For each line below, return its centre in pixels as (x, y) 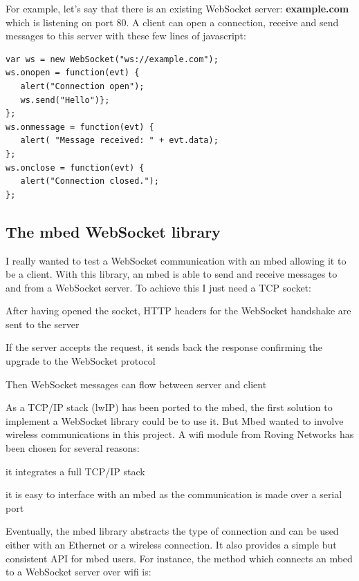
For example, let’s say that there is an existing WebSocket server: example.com (177, 8)
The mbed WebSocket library (113, 231)
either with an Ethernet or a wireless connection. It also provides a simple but (171, 545)
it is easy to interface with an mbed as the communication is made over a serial (174, 494)
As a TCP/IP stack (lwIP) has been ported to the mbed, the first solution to (169, 407)
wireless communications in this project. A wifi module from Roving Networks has (180, 434)
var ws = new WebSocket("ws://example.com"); (112, 59)
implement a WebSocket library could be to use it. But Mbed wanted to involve (175, 420)
